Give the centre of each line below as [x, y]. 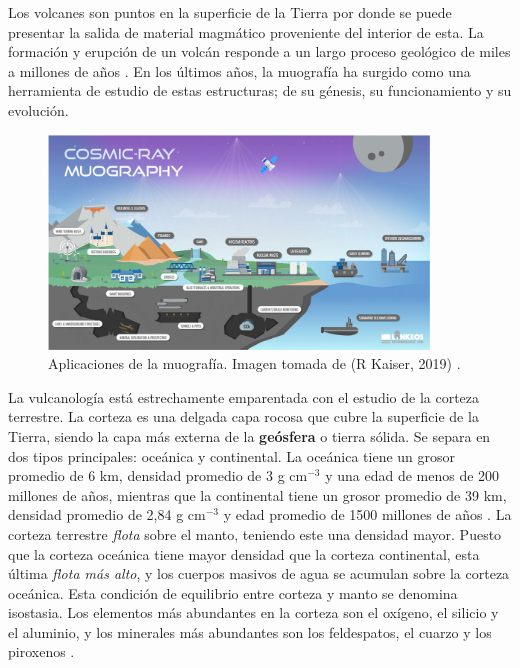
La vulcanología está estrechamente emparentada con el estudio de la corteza [244, 396]
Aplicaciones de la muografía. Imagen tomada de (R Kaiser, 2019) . [254, 363]
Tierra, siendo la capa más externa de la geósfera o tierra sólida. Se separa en [249, 435]
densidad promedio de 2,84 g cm [107, 514]
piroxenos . [41, 651]
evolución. [38, 109]
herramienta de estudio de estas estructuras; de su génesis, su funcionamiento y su [260, 90]
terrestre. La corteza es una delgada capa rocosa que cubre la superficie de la [243, 416]
